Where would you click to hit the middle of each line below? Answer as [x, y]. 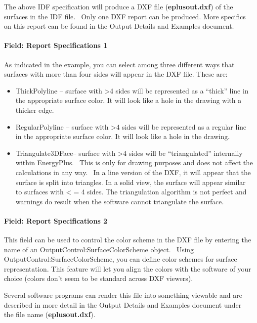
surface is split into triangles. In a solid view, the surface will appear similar [130, 182]
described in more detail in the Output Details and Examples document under [123, 304]
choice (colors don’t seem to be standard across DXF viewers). [99, 278]
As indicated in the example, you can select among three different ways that [119, 64]
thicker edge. [35, 110]
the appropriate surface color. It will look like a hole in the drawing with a [128, 100]
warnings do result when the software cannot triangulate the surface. [120, 201]
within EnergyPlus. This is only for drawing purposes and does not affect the [134, 162]
